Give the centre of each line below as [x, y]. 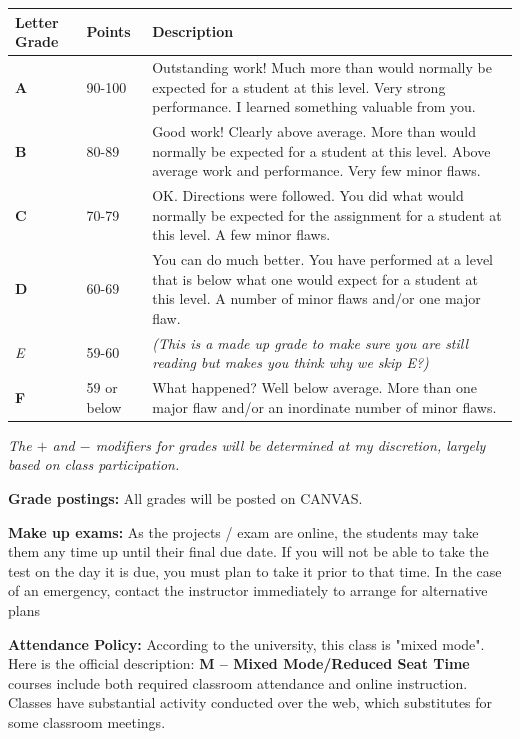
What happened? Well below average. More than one [315, 387]
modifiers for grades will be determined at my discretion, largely [290, 444]
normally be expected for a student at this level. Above [321, 150]
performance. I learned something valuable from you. [314, 106]
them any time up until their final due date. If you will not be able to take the [248, 551]
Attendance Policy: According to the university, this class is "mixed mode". [246, 643]
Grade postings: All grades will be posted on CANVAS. [185, 497]
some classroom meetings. [87, 721]
